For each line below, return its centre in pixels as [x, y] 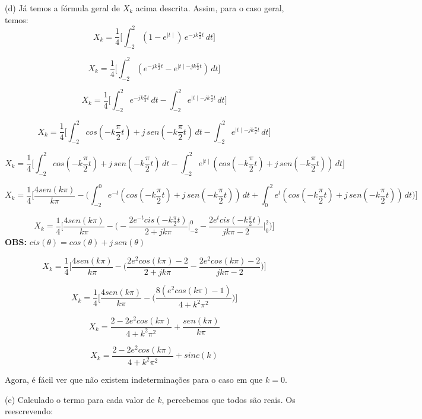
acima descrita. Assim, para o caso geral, [210, 8]
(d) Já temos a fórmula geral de [62, 8]
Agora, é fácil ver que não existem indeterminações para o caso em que [134, 380]
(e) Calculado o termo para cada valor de [80, 399]
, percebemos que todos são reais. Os [229, 399]
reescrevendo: [29, 411]
